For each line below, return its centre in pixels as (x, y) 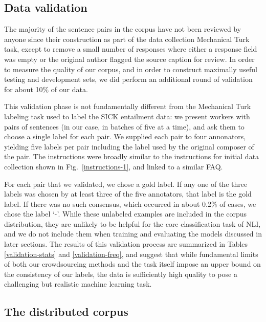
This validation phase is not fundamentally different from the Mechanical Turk (128, 106)
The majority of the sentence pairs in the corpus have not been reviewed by (123, 29)
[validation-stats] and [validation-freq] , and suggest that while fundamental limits (131, 254)
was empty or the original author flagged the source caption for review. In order (129, 59)
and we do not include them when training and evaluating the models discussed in (133, 234)
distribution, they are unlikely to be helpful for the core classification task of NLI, (132, 223)
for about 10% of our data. (46, 89)
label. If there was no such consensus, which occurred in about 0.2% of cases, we (130, 203)
